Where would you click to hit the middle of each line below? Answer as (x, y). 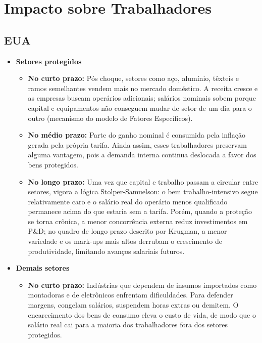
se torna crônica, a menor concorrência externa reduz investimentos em (138, 221)
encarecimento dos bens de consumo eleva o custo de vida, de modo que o (142, 314)
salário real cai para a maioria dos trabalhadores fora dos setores (128, 325)
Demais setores (43, 268)
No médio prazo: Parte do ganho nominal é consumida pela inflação (137, 135)
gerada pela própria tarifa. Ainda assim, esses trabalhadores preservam (137, 144)
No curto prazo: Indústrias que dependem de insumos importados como (142, 285)
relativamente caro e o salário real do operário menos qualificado (128, 201)
